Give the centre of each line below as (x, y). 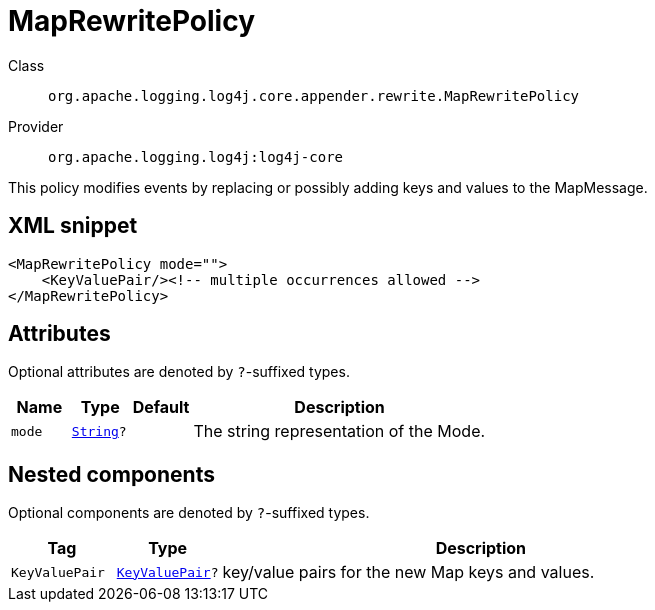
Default (161, 407)
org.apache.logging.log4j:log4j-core (196, 156)
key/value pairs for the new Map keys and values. (408, 572)
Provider (36, 126)
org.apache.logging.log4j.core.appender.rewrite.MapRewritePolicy (314, 95)
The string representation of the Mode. (339, 431)
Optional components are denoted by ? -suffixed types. (189, 513)
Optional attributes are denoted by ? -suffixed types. (179, 372)
